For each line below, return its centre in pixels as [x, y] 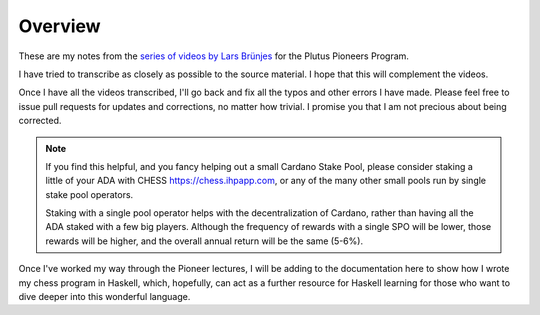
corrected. [40, 121]
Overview [59, 26]
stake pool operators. [89, 194]
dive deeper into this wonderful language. [104, 297]
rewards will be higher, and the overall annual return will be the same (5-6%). [204, 241]
